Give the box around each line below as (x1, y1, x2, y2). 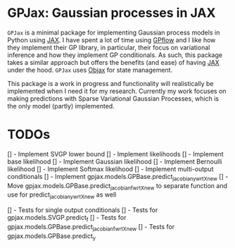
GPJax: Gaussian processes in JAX (7, 5, 216, 21)
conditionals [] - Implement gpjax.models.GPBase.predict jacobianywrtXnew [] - (7, 172, 229, 182)
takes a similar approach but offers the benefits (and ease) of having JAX (7, 58, 220, 66)
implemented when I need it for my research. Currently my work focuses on (7, 87, 227, 95)
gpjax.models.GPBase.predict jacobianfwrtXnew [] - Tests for (7, 223, 174, 232)
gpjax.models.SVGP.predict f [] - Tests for (7, 213, 127, 223)
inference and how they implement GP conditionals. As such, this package (7, 51, 223, 59)
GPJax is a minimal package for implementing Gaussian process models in (7, 28, 220, 37)
